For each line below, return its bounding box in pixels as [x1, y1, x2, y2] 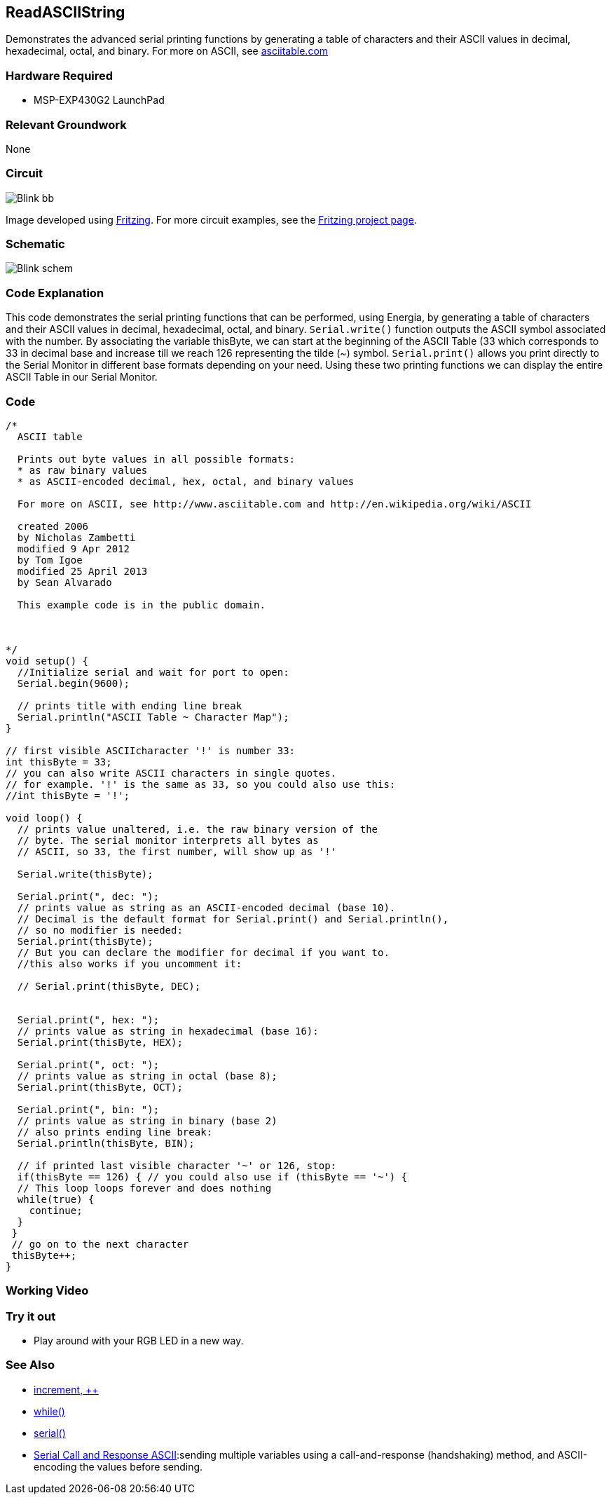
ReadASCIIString [6, 4, 125, 21]
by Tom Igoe [17, 554, 83, 566]
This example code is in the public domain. [17, 599, 266, 611]
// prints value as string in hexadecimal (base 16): [17, 1025, 319, 1037]
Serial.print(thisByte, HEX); [17, 1036, 183, 1048]
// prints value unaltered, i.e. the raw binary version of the [17, 823, 378, 835]
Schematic [6, 237, 65, 252]
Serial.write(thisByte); [17, 868, 153, 880]
